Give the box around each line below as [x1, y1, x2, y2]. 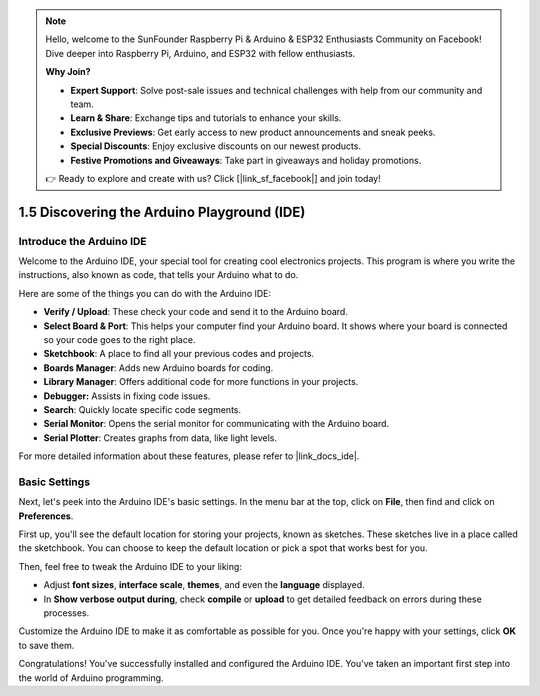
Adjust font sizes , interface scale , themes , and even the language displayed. [43, 579, 365, 591]
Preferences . [18, 510, 74, 522]
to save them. [18, 639, 75, 651]
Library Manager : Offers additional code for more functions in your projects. [43, 376, 359, 388]
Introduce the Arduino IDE [18, 234, 147, 248]
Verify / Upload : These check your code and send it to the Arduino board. [43, 306, 349, 318]
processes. [43, 607, 90, 619]
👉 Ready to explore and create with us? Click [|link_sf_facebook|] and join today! [45, 172, 381, 184]
